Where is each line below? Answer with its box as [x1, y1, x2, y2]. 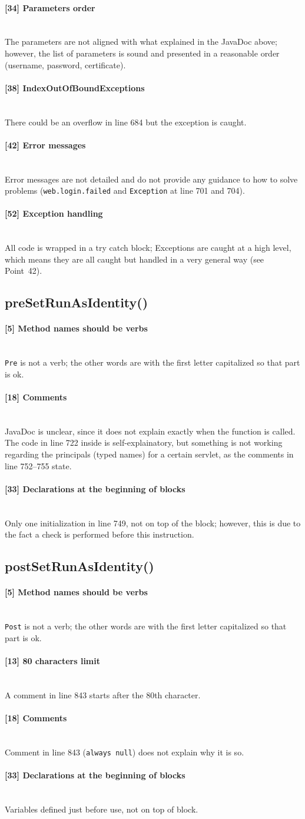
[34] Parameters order [5, 1, 95, 14]
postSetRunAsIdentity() [5, 557, 154, 575]
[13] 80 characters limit [5, 654, 101, 667]
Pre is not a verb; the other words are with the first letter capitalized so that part [5, 356, 300, 369]
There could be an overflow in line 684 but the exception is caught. [5, 115, 247, 128]
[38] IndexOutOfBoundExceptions [5, 81, 145, 94]
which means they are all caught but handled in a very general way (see [5, 253, 264, 265]
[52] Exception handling [5, 207, 103, 220]
